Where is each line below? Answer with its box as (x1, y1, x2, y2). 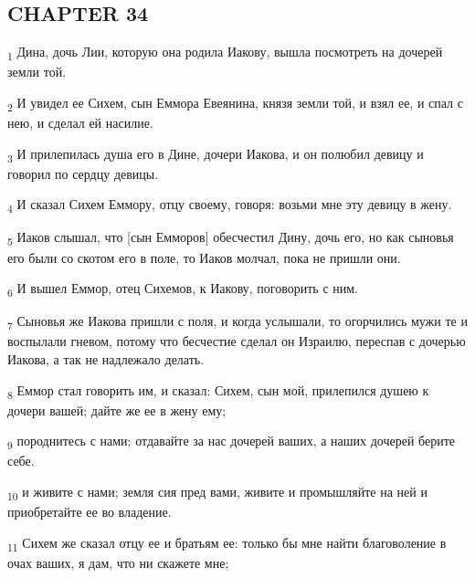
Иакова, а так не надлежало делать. (7, 350, 205, 369)
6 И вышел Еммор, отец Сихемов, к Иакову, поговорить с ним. (7, 278, 359, 300)
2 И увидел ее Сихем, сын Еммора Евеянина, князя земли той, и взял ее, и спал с (7, 92, 463, 114)
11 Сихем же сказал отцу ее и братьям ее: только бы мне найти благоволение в (7, 532, 447, 554)
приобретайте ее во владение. (7, 502, 172, 521)
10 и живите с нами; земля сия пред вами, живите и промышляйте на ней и (7, 482, 427, 503)
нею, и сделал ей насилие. (7, 113, 153, 132)
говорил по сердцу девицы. (7, 163, 159, 183)
